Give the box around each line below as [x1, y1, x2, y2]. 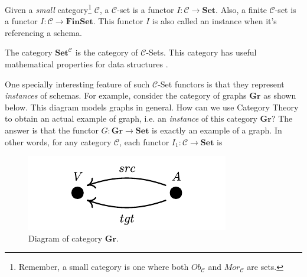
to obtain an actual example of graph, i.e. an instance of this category [5, 112, 257, 125]
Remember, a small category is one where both [18, 260, 189, 273]
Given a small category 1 [5, 2, 92, 15]
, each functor [119, 135, 169, 148]
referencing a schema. [5, 26, 82, 38]
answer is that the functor [5, 124, 99, 136]
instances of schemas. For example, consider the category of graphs [5, 89, 247, 102]
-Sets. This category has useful [146, 46, 257, 58]
